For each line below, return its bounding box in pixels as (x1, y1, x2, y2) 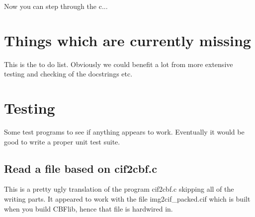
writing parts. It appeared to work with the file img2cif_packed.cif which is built (4, 194, 251, 204)
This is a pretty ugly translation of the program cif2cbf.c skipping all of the (4, 184, 234, 194)
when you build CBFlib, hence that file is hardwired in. (4, 203, 173, 214)
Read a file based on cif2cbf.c (4, 160, 157, 176)
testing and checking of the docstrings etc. (4, 69, 133, 79)
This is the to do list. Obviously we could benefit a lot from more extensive (4, 59, 233, 69)
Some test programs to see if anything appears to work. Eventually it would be (4, 127, 245, 137)
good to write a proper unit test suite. (4, 136, 120, 146)
